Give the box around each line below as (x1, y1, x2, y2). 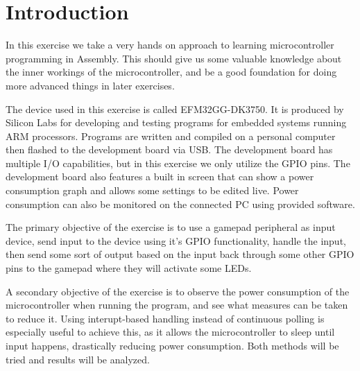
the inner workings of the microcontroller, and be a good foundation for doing (6, 64, 337, 79)
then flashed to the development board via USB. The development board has (6, 142, 333, 157)
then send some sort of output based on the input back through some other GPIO (6, 247, 354, 261)
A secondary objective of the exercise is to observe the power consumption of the (6, 284, 350, 298)
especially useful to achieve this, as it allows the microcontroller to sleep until (6, 325, 335, 339)
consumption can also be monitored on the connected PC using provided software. (6, 196, 355, 211)
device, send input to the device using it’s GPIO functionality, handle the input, (6, 233, 346, 248)
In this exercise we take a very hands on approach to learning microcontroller (6, 37, 334, 52)
